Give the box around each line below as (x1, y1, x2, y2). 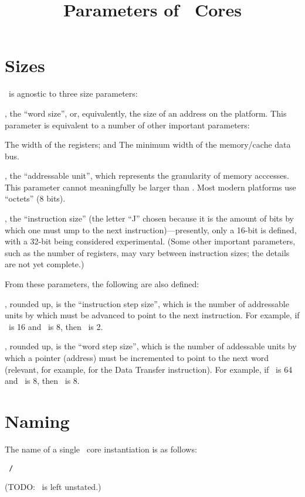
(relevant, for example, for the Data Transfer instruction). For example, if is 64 (5, 363, 293, 375)
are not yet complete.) (5, 258, 84, 270)
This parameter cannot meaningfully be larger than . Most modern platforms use (5, 181, 296, 193)
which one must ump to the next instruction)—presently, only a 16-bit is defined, (5, 223, 297, 236)
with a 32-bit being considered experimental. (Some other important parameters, (5, 235, 296, 247)
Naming (5, 409, 70, 433)
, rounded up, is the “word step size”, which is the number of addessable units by (5, 340, 297, 352)
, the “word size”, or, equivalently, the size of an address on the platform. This (5, 107, 287, 119)
